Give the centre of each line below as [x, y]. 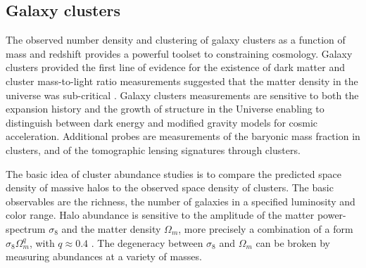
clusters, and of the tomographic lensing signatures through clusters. [153, 149]
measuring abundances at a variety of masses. [104, 256]
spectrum [26, 228]
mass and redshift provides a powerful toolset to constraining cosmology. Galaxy [179, 53]
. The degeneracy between [147, 242]
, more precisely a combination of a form [266, 228]
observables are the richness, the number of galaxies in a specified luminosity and [181, 201]
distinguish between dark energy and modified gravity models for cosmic [162, 122]
